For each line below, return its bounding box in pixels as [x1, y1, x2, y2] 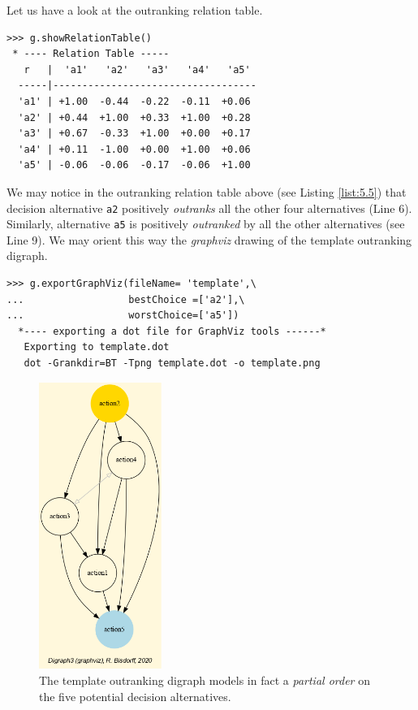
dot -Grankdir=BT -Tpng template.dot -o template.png [24, 357, 321, 369]
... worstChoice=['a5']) [6, 310, 239, 322]
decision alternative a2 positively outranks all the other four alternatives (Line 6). [6, 199, 412, 216]
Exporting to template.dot [24, 341, 170, 353]
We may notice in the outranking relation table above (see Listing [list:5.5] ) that [6, 183, 407, 200]
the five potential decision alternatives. [39, 687, 231, 704]
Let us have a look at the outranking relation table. [6, 2, 263, 18]
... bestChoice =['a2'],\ [6, 293, 245, 305]
